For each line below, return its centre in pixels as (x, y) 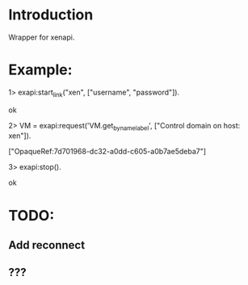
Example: (40, 70)
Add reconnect (47, 245)
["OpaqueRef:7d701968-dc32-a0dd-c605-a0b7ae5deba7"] (107, 152)
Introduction (51, 15)
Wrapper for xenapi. (42, 37)
